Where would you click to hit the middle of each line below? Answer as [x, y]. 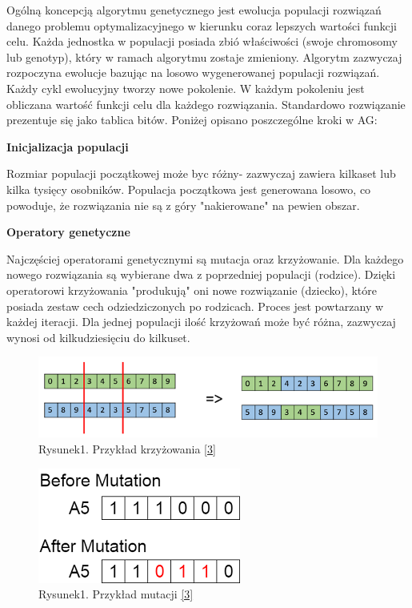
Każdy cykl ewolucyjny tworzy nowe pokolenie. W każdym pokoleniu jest [186, 88]
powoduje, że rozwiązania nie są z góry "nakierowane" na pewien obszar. [183, 205]
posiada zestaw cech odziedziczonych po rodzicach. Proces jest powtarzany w [195, 306]
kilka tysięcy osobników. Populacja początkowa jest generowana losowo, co [189, 189]
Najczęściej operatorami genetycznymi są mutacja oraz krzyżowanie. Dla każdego [205, 258]
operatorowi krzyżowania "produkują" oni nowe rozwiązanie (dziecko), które [192, 290]
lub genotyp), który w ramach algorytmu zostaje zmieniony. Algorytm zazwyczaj [204, 56]
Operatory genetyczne [68, 232]
